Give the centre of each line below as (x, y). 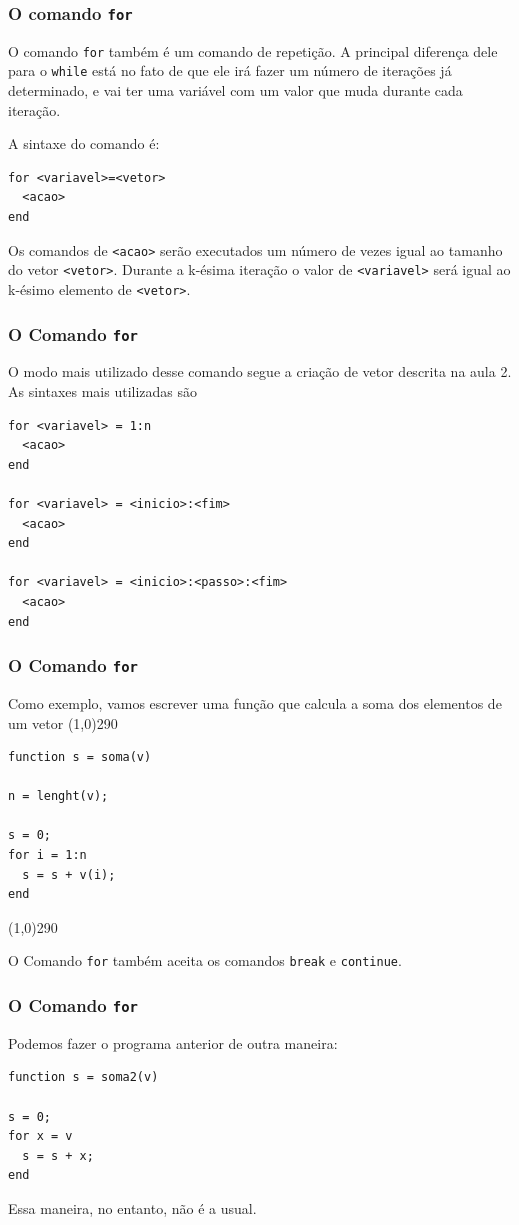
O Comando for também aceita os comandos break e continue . (205, 960)
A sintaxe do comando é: (84, 143)
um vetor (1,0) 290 (63, 722)
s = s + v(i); (69, 874)
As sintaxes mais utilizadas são (103, 391)
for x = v (40, 1136)
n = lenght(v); (58, 796)
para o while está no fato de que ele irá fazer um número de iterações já (230, 70)
